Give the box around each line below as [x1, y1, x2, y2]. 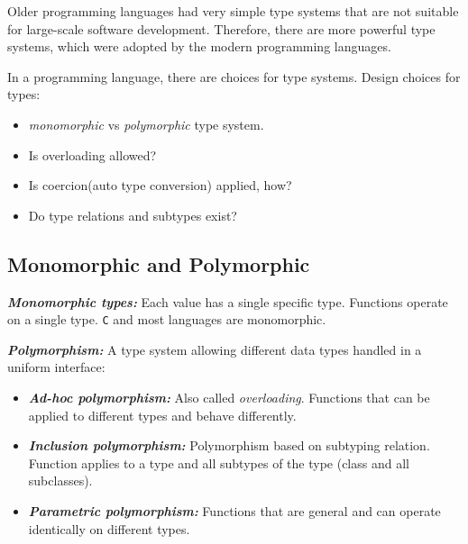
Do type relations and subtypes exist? [28, 205, 237, 224]
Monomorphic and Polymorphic [7, 249, 310, 277]
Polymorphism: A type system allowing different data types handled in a [7, 340, 422, 358]
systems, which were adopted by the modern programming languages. [7, 37, 391, 56]
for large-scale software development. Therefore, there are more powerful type [7, 19, 436, 38]
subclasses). [28, 471, 93, 490]
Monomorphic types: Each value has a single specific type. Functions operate [7, 292, 448, 311]
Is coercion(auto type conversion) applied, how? [28, 176, 292, 195]
